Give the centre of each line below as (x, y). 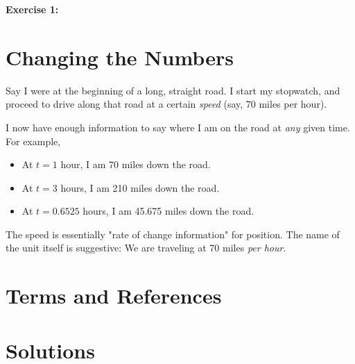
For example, (33, 141)
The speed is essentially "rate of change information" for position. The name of (173, 234)
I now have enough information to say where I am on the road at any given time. (178, 127)
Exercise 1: (32, 9)
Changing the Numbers (120, 57)
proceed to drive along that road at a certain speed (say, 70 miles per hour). (166, 104)
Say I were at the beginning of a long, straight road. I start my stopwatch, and (173, 90)
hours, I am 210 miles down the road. (140, 187)
